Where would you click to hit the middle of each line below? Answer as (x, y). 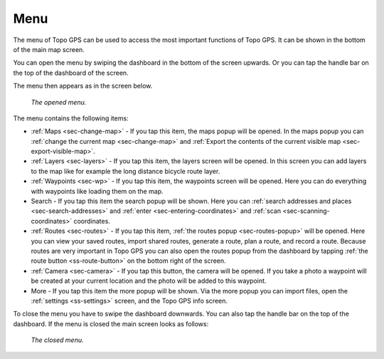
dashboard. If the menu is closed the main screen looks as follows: (111, 323)
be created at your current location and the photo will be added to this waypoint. (149, 281)
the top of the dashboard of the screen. (71, 73)
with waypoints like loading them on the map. (97, 191)
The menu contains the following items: (71, 118)
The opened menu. (59, 102)
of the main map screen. (49, 49)
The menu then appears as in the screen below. (83, 86)
